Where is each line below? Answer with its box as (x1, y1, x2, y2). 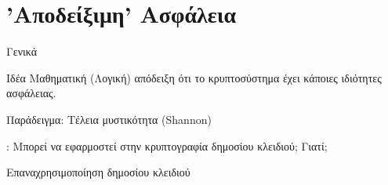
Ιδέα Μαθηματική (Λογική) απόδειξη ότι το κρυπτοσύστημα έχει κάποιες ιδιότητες (6, 69, 382, 85)
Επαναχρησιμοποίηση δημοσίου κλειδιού (6, 164, 190, 180)
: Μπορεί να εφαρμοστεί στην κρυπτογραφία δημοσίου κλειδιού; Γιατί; (6, 137, 328, 154)
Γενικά (6, 43, 37, 60)
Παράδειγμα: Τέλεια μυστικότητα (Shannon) (6, 111, 212, 127)
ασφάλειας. (6, 85, 56, 101)
